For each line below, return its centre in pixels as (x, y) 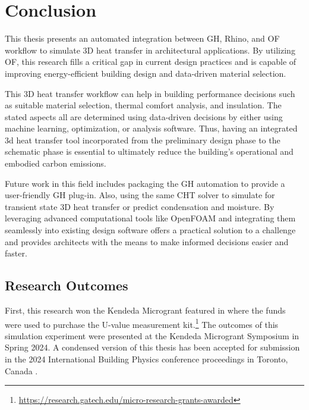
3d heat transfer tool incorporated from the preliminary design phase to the (143, 140)
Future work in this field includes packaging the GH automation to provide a (145, 183)
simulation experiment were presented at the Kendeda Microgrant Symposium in (152, 335)
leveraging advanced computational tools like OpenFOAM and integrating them (150, 218)
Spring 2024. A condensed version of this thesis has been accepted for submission (152, 347)
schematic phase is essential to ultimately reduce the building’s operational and (149, 151)
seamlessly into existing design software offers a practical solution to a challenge (150, 230)
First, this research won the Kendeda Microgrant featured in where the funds (145, 310)
